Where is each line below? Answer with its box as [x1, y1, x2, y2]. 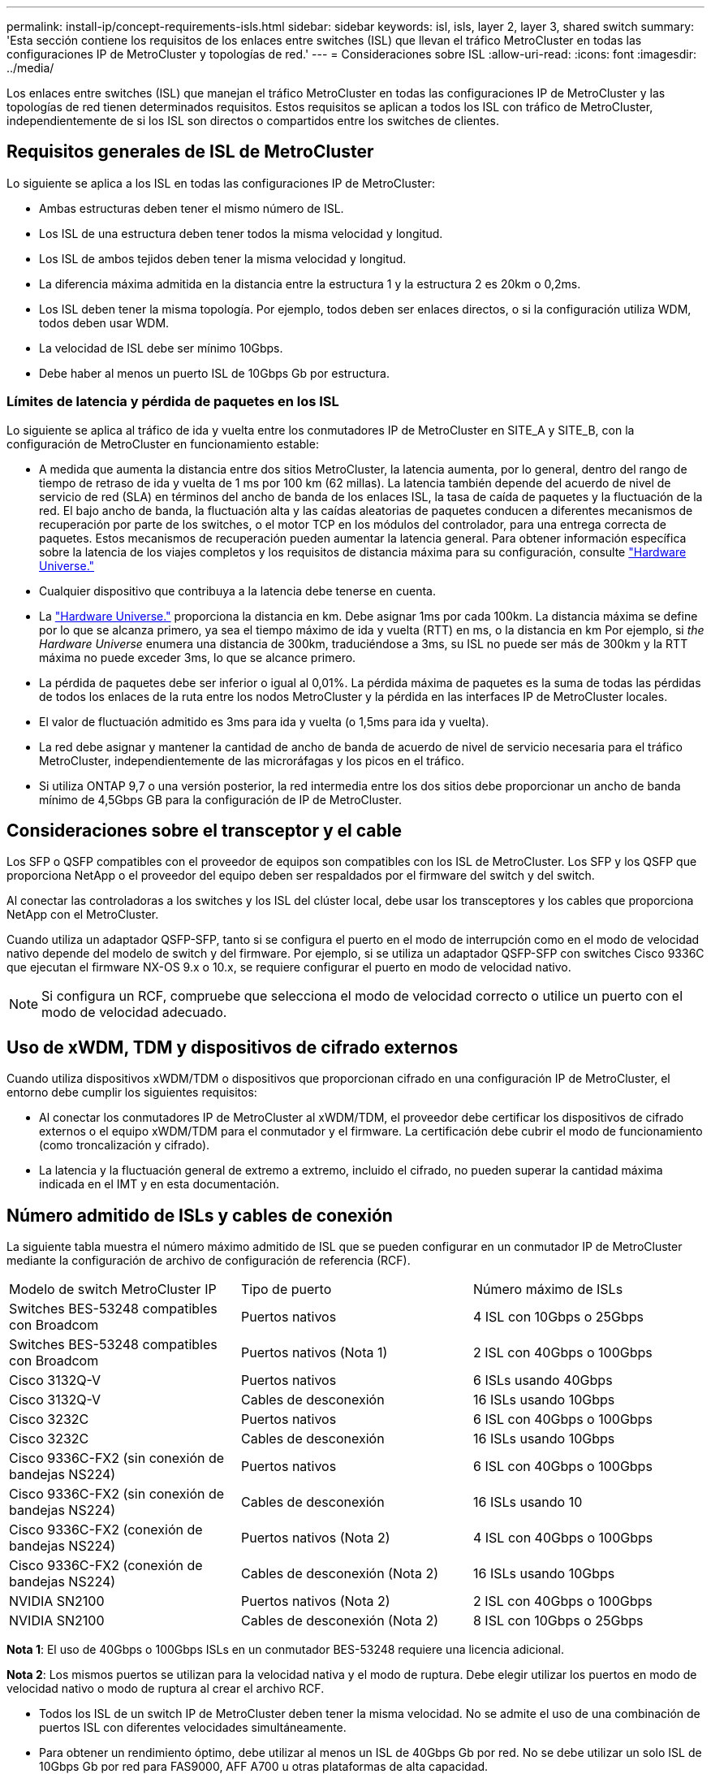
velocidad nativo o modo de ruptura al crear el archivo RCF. [6, 1681, 325, 1696]
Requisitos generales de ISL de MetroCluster [6, 141, 374, 162]
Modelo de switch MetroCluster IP [9, 1281, 217, 1298]
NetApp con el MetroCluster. [6, 907, 159, 922]
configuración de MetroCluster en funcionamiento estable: [6, 436, 319, 451]
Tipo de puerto [240, 1281, 332, 1298]
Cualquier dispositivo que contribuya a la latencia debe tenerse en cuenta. [39, 583, 436, 598]
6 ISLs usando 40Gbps [472, 1372, 613, 1389]
